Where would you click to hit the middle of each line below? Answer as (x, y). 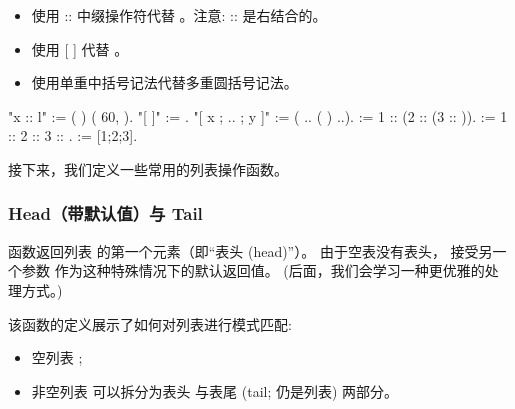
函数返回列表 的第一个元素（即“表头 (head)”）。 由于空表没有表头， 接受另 (250, 250)
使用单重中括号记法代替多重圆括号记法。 (164, 82)
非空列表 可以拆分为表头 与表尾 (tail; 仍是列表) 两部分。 (215, 390)
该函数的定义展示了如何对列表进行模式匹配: (150, 323)
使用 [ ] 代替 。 (80, 48)
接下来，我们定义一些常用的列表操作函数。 (148, 168)
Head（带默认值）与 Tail (105, 213)
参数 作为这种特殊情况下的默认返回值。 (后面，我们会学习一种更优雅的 (253, 270)
